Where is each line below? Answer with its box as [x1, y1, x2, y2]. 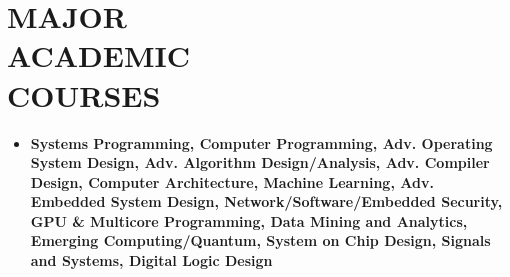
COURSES [7, 74, 161, 115]
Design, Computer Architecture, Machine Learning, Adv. [30, 171, 434, 192]
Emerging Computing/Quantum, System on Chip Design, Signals [30, 230, 491, 251]
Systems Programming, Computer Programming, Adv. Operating [30, 132, 493, 153]
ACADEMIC [7, 35, 190, 76]
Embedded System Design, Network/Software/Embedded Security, [30, 191, 503, 212]
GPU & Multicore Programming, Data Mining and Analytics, [30, 210, 468, 231]
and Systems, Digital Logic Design [30, 250, 273, 271]
